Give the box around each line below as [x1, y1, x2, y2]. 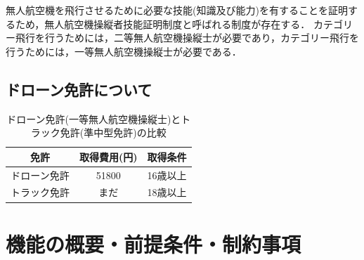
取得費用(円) [79, 149, 138, 164]
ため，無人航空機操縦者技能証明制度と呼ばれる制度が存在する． [15, 16, 311, 31]
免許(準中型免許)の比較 [60, 125, 167, 140]
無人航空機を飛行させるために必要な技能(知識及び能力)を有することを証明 [6, 3, 348, 17]
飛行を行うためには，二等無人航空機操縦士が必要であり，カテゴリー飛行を [15, 30, 359, 45]
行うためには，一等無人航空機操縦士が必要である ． [6, 44, 242, 58]
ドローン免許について [6, 78, 152, 100]
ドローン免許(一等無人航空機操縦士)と [6, 111, 181, 126]
